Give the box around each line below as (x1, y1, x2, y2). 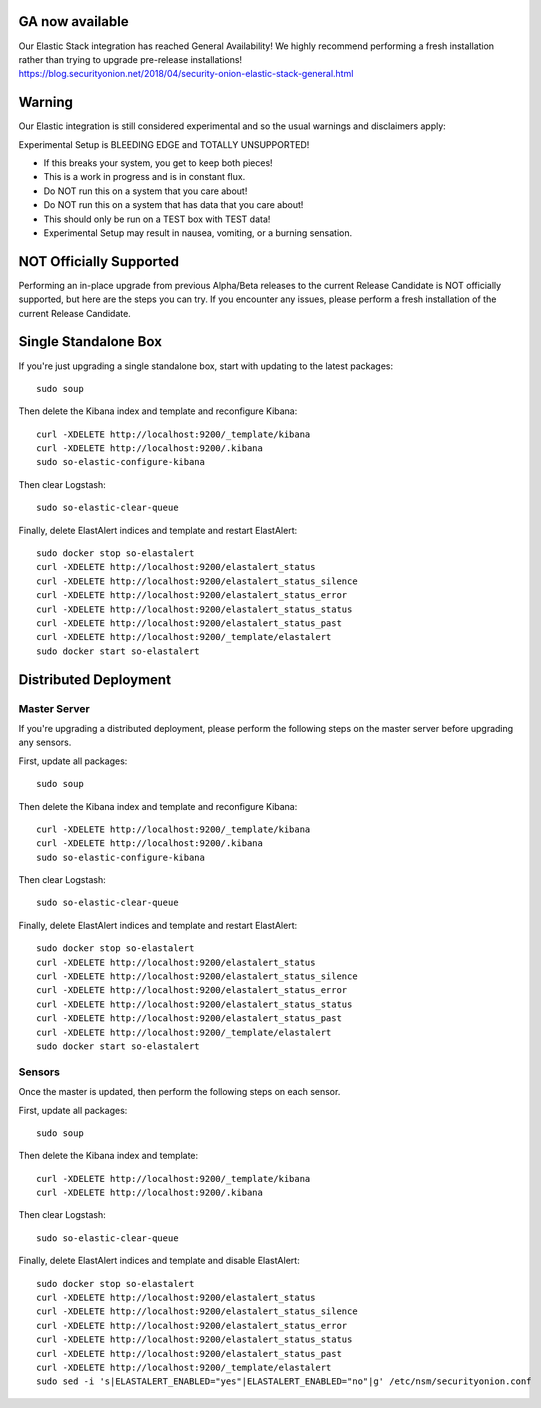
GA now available (18, 13, 129, 30)
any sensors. (18, 736, 72, 749)
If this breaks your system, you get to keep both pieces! (43, 156, 274, 169)
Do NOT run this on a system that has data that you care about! (43, 199, 304, 211)
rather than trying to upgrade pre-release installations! (18, 53, 243, 65)
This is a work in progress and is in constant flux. (43, 171, 246, 183)
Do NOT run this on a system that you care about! (43, 185, 248, 197)
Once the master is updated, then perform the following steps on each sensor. (18, 1086, 341, 1098)
